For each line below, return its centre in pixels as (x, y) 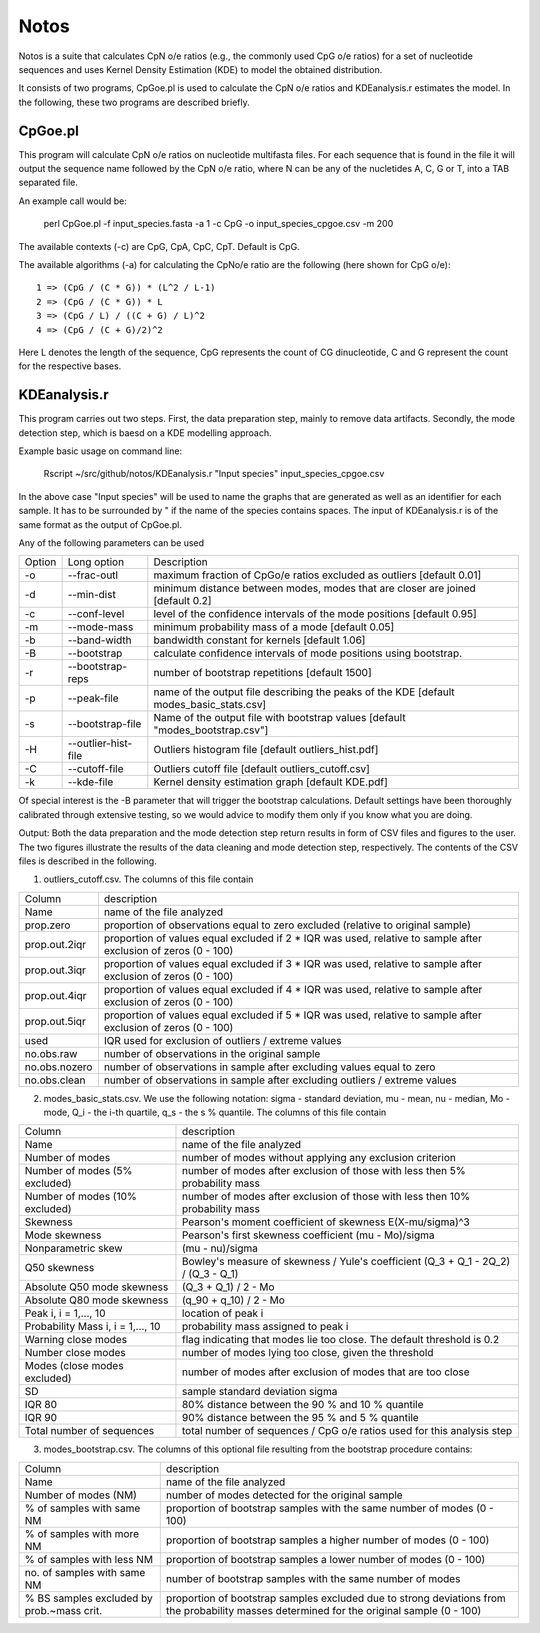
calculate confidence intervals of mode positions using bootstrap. (308, 653)
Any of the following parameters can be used (111, 542)
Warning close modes (76, 1340)
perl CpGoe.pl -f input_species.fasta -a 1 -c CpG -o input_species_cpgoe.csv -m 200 (218, 224)
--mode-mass (100, 627)
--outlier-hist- (100, 743)
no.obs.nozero (58, 1067)
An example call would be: (72, 201)
